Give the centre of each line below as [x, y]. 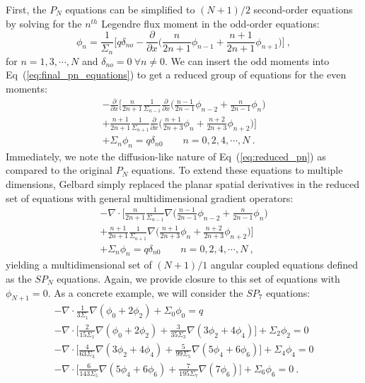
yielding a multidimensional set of [79, 265]
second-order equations [303, 9]
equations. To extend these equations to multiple [237, 170]
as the [19, 279]
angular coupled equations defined [284, 265]
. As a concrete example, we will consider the [145, 292]
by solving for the [44, 23]
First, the [26, 9]
